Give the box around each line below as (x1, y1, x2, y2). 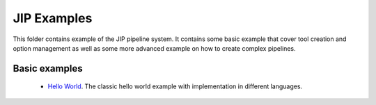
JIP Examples (13, 10, 93, 26)
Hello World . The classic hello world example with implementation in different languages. (47, 82, 303, 90)
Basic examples (13, 63, 83, 74)
